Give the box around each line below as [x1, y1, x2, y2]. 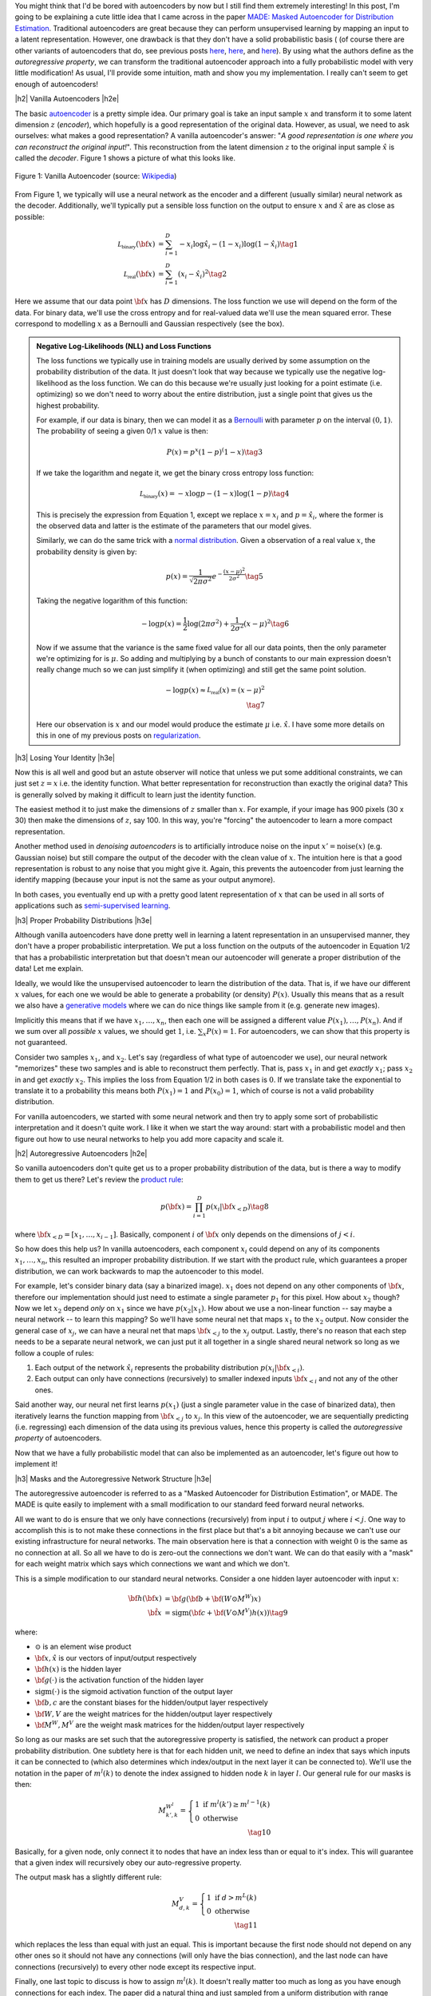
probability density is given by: [36, 547, 137, 556]
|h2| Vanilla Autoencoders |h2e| [14, 94, 120, 104]
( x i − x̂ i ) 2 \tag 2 [177, 268, 227, 280]
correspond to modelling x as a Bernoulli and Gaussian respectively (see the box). [14, 319, 285, 329]
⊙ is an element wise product [34, 1642, 132, 1652]
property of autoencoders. [14, 1433, 102, 1443]
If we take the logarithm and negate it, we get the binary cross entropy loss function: [36, 468, 314, 477]
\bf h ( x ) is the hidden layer [34, 1665, 122, 1674]
